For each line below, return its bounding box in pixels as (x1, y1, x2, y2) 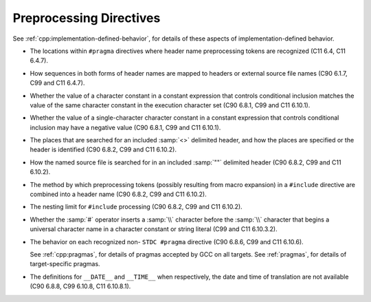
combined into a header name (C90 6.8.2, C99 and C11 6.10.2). (30, 190, 207, 199)
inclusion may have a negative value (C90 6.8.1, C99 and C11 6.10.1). (30, 123, 221, 131)
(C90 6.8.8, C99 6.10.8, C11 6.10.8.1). (30, 282, 131, 290)
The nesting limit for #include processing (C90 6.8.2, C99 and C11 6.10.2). (30, 203, 243, 211)
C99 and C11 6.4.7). (30, 79, 85, 87)
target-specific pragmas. (30, 260, 100, 268)
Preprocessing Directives (12, 10, 161, 25)
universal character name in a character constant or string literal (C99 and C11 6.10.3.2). (30, 225, 278, 233)
